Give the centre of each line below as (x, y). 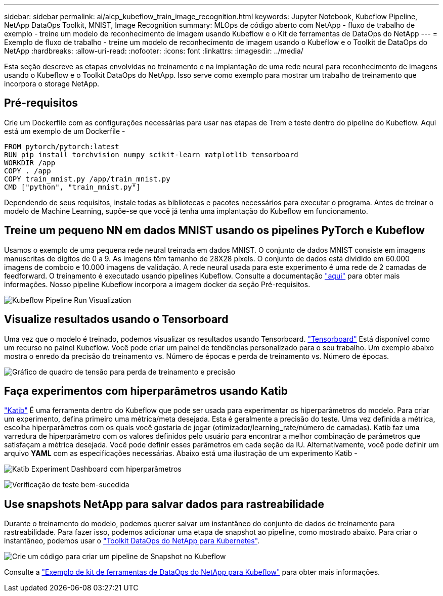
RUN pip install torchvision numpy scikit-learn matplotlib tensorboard (151, 154)
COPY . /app (28, 171)
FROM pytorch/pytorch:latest (62, 146)
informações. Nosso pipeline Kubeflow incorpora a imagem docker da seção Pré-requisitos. (157, 284)
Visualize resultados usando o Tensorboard (116, 319)
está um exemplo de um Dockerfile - (65, 131)
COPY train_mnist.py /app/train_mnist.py (87, 179)
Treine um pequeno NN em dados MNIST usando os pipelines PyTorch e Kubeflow (214, 231)
